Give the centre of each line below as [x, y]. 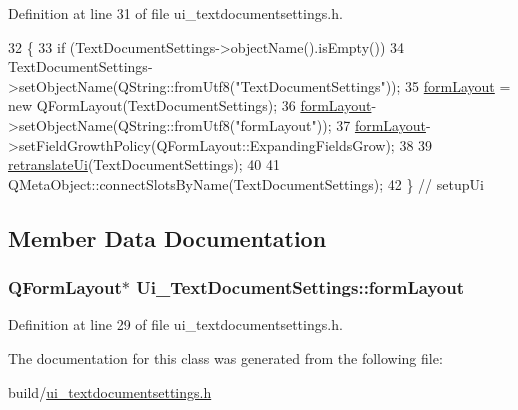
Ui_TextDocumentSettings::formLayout [300, 287]
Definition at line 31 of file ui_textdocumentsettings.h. [175, 13]
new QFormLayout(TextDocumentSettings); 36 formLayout [190, 105]
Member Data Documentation [167, 237]
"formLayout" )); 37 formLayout [330, 124]
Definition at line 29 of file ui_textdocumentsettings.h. [175, 324]
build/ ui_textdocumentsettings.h [110, 391]
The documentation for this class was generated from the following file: [225, 357]
